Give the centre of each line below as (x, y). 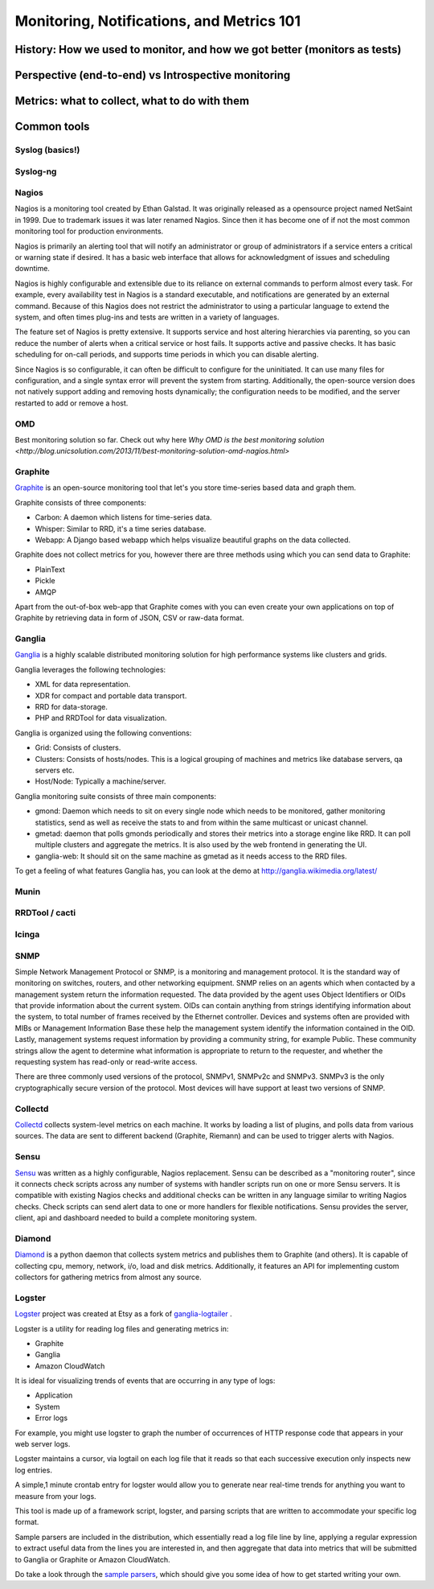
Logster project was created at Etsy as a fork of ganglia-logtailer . (123, 1314)
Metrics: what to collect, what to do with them (132, 101)
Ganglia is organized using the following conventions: (103, 733)
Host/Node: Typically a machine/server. (100, 781)
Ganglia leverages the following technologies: (90, 669)
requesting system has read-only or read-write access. (106, 1062)
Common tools (52, 127)
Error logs (51, 1418)
